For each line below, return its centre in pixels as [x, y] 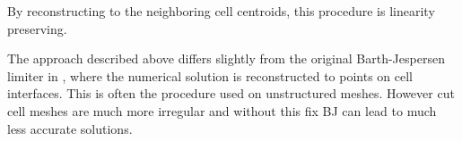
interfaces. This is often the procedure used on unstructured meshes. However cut [231, 93]
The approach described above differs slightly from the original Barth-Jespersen [226, 58]
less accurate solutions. [70, 128]
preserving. [37, 28]
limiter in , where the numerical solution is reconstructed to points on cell [210, 75]
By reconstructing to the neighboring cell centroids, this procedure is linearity [221, 11]
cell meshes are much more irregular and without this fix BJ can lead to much [222, 110]
